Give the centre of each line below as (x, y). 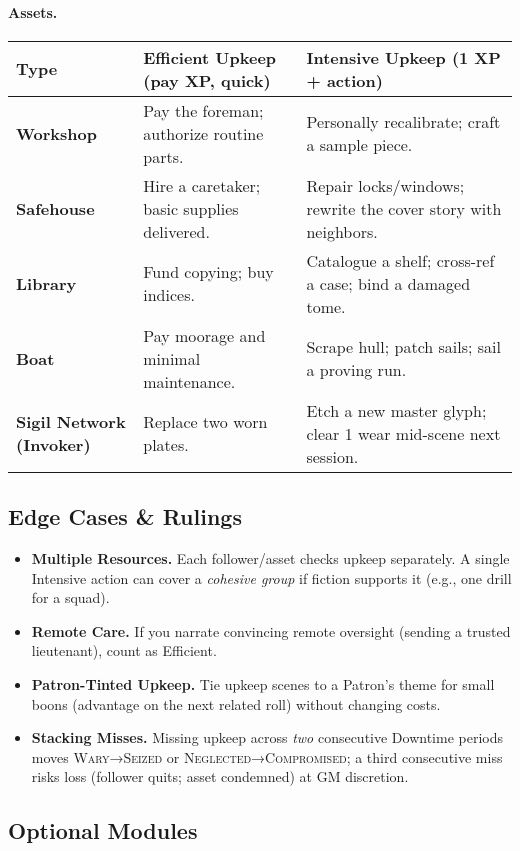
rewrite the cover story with (404, 208)
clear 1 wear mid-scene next (403, 433)
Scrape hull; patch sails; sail (403, 347)
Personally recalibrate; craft (403, 122)
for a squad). (70, 597)
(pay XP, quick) (207, 80)
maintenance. (189, 381)
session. (332, 456)
